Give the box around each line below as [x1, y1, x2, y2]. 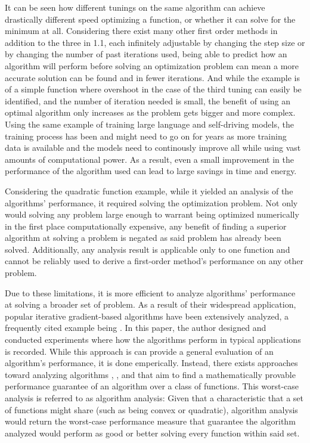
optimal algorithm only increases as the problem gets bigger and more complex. [5, 106, 296, 119]
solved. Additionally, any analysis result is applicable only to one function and [5, 243, 290, 255]
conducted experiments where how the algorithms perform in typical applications [5, 333, 301, 346]
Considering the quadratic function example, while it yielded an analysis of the [5, 184, 293, 197]
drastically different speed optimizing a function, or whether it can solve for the [5, 13, 296, 25]
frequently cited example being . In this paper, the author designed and [5, 321, 266, 334]
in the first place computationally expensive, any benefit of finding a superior [5, 219, 287, 232]
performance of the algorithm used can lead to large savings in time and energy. [5, 165, 297, 177]
